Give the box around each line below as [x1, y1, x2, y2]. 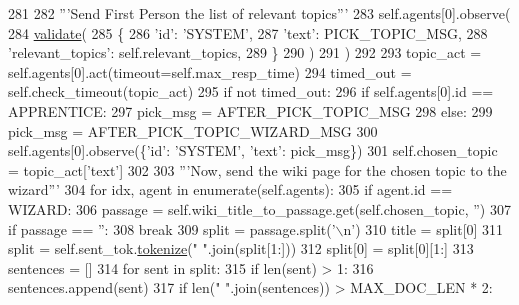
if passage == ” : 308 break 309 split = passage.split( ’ [8, 218, 336, 239]
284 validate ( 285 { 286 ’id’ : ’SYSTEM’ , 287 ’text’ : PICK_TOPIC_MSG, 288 [8, 22, 488, 43]
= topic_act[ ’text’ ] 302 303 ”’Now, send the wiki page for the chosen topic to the [8, 159, 507, 180]
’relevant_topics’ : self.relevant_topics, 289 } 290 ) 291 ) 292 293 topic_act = [8, 42, 482, 63]
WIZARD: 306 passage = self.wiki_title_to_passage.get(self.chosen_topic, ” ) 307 [8, 198, 511, 219]
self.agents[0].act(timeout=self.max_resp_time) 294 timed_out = [8, 61, 412, 82]
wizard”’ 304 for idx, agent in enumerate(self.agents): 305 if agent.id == [8, 179, 453, 200]
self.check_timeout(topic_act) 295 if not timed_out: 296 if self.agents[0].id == [8, 81, 494, 102]
